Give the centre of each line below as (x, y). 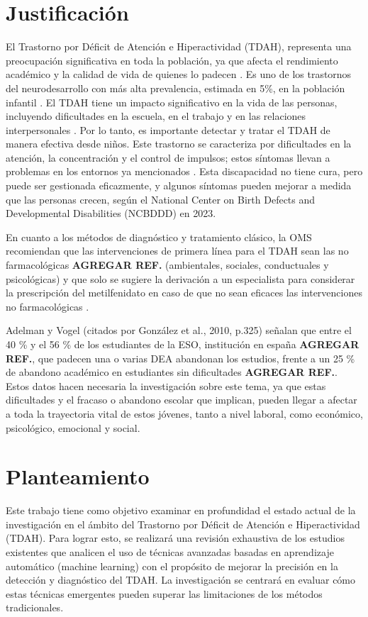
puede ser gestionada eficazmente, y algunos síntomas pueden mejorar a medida (179, 185)
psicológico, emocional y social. (73, 427)
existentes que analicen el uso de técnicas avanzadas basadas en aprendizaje (170, 552)
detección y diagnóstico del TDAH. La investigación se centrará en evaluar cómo (181, 580)
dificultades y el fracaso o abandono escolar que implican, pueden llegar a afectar (182, 400)
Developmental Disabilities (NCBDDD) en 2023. (111, 213)
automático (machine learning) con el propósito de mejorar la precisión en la (172, 566)
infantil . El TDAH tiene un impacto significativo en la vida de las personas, (172, 102)
